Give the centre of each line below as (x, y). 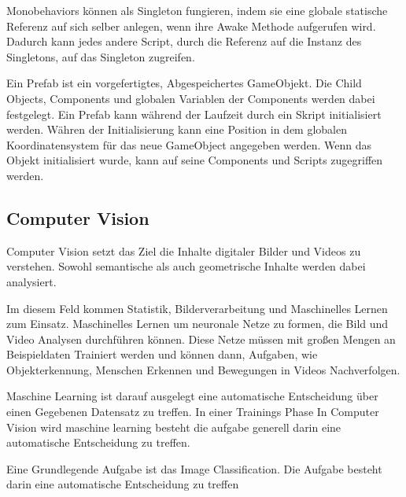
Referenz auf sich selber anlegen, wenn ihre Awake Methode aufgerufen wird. (191, 26)
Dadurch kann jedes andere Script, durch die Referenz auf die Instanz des (184, 41)
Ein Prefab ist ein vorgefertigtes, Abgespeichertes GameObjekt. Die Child (184, 83)
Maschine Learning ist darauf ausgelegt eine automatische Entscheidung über (192, 396)
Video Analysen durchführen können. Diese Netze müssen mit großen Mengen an (201, 339)
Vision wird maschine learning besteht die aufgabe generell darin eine (174, 427)
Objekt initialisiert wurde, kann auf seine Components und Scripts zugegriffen (195, 160)
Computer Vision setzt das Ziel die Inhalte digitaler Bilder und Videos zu (184, 250)
